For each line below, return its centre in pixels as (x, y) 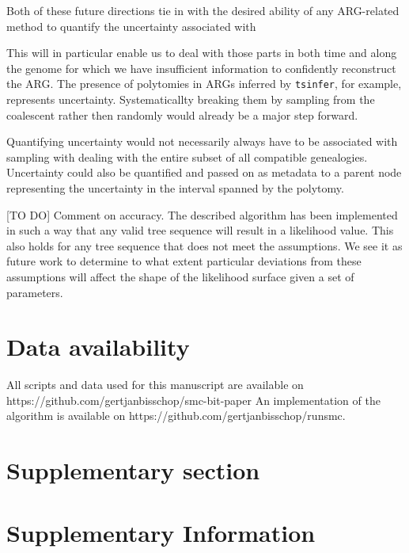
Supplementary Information (161, 532)
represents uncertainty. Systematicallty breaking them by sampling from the (191, 99)
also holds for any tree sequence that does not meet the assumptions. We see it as (204, 245)
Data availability (98, 347)
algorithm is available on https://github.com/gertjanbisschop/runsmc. (176, 416)
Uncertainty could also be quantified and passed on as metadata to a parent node (204, 172)
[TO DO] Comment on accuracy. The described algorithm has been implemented (202, 214)
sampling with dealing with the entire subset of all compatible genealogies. (187, 156)
